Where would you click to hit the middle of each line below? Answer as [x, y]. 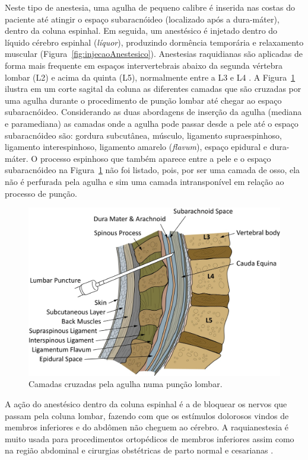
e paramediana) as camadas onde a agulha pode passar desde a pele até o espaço [152, 123]
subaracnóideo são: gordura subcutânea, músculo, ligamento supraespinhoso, [144, 135]
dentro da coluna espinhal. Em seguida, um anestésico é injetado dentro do [141, 31]
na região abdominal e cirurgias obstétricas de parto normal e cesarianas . [139, 450]
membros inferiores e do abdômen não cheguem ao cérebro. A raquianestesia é [147, 427]
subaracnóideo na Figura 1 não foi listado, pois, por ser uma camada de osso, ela [153, 170]
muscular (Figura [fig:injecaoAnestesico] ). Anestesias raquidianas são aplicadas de [154, 54]
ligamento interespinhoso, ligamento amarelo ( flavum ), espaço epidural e [136, 147]
